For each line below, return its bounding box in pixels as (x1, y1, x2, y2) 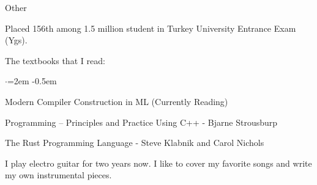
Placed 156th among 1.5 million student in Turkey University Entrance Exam (5, 21, 296, 34)
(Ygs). (5, 34, 28, 46)
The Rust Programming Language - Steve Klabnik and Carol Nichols (5, 136, 264, 149)
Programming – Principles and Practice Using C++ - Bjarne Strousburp (5, 115, 278, 128)
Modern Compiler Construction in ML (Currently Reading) (5, 95, 228, 107)
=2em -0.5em (7, 74, 57, 87)
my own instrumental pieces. (5, 169, 112, 181)
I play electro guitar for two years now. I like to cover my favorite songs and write (5, 156, 312, 169)
